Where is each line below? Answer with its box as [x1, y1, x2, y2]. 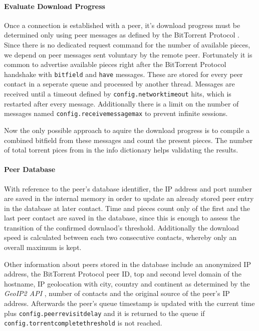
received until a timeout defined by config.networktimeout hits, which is [4, 88, 231, 99]
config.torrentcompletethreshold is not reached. [4, 317, 162, 328]
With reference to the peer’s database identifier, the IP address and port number [4, 183, 252, 193]
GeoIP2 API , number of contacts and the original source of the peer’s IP [4, 288, 230, 298]
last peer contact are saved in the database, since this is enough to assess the [4, 212, 240, 223]
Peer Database [4, 164, 56, 174]
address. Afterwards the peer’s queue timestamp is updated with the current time [4, 298, 255, 308]
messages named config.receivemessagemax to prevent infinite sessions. [4, 108, 228, 118]
